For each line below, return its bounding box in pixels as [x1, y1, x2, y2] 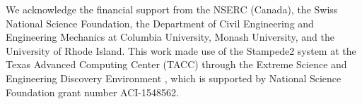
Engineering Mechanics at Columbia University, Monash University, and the [6, 30, 334, 44]
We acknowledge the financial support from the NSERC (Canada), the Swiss [6, 2, 338, 16]
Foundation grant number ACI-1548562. [6, 84, 179, 99]
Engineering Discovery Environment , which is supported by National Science [6, 70, 341, 85]
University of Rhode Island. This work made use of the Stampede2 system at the [6, 43, 356, 58]
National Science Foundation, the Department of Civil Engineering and [6, 15, 314, 30]
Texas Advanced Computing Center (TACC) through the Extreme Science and [6, 57, 347, 72]
